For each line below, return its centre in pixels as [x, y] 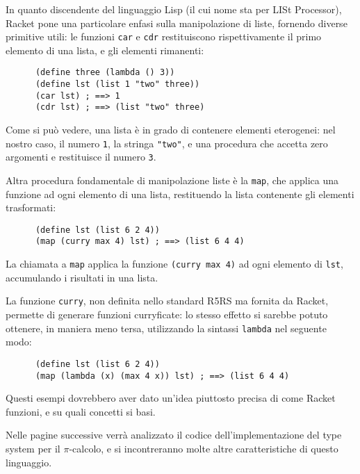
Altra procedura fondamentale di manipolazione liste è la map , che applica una [172, 180]
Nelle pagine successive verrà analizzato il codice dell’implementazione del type [174, 435]
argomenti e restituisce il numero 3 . [81, 157]
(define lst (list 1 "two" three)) [117, 84]
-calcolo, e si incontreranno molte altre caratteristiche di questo [204, 448]
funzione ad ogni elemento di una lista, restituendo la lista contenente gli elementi [180, 194]
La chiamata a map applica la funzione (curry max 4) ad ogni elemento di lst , [174, 264]
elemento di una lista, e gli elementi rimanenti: [105, 50]
